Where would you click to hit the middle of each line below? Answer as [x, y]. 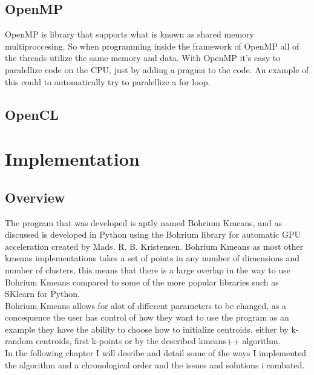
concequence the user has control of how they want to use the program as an [147, 317]
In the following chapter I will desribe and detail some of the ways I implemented [156, 353]
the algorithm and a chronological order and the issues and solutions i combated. [155, 364]
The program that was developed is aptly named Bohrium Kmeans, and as [143, 222]
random [19, 341]
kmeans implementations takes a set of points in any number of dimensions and [152, 258]
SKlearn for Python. [42, 294]
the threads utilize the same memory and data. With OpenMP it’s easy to [143, 58]
